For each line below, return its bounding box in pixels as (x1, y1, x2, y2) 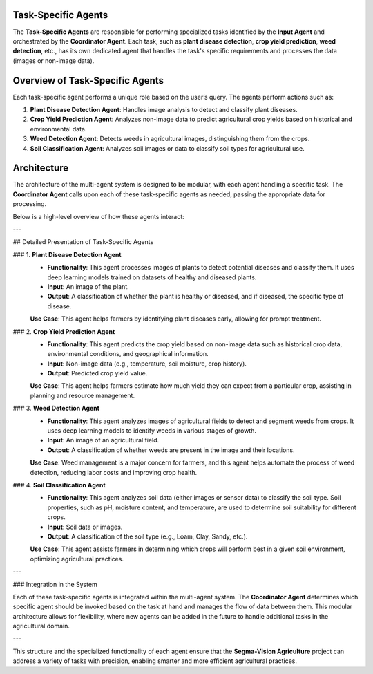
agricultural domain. (12, 622, 70, 630)
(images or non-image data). (12, 56, 95, 65)
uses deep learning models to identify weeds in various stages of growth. (47, 427, 257, 435)
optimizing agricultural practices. (30, 554, 124, 563)
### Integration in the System (12, 580, 98, 588)
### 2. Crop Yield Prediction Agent (12, 327, 115, 335)
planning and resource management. (30, 391, 135, 400)
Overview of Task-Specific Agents (12, 75, 164, 86)
